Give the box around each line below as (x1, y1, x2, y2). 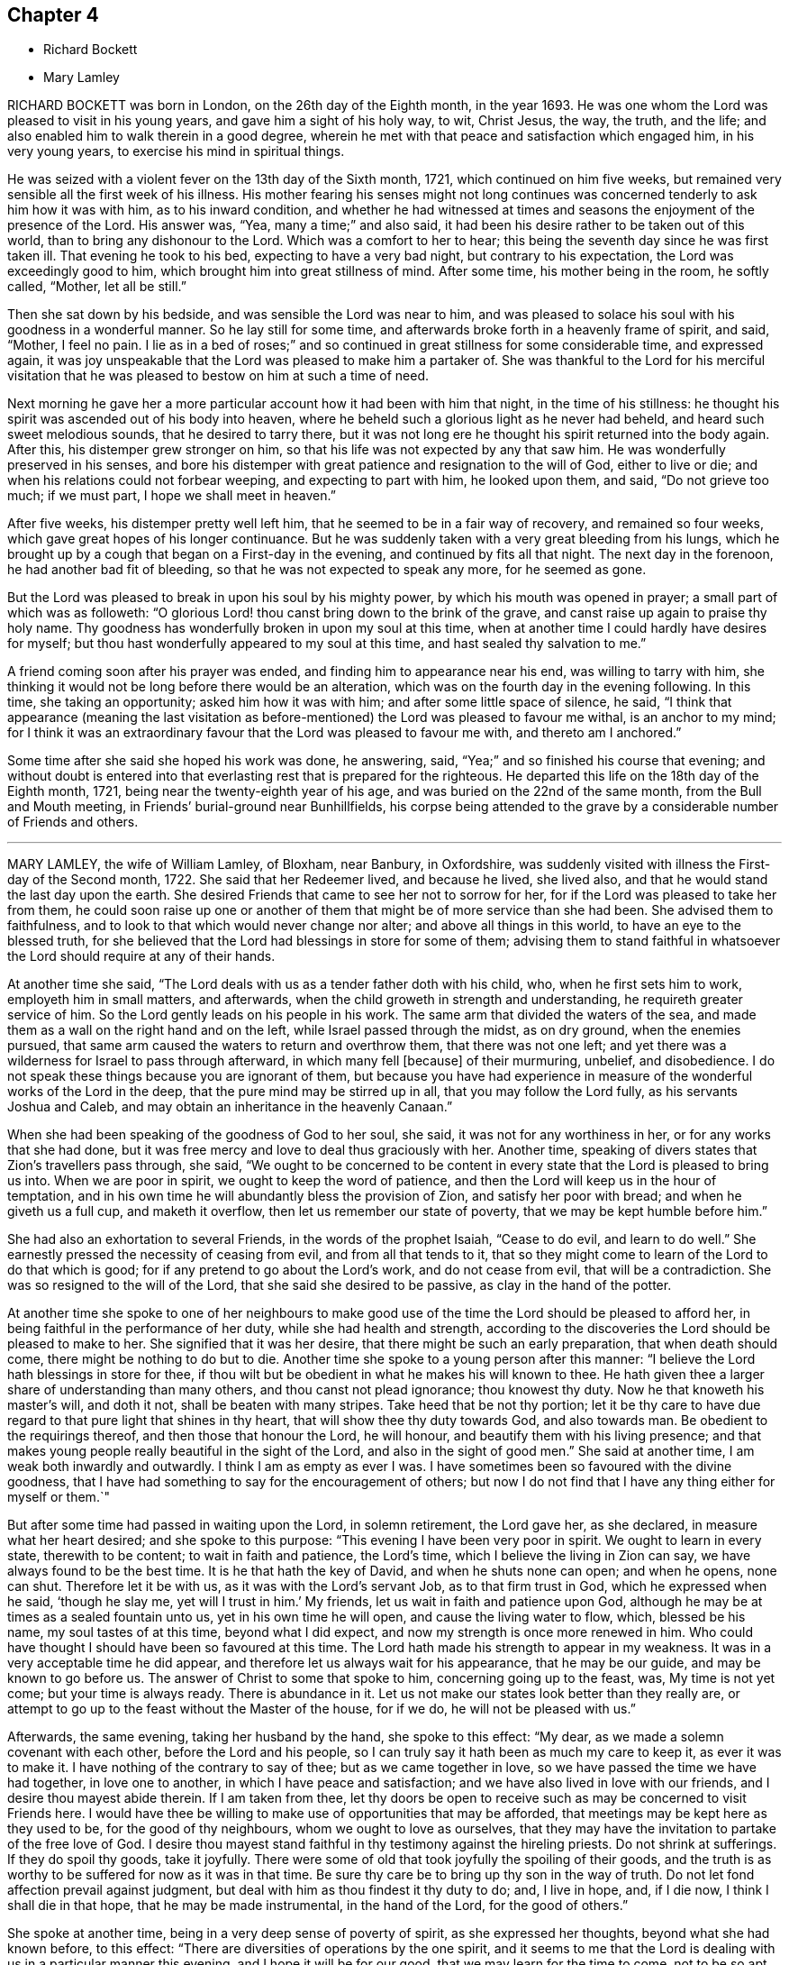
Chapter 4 (7, 4, 99, 26)
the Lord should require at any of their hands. (7, 948, 276, 964)
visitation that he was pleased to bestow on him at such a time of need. (7, 368, 430, 384)
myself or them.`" (7, 1489, 110, 1505)
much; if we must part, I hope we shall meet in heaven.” (7, 488, 336, 504)
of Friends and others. (7, 814, 139, 830)
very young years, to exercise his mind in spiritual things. (7, 143, 345, 160)
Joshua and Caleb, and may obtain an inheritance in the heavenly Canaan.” (7, 1099, 453, 1115)
